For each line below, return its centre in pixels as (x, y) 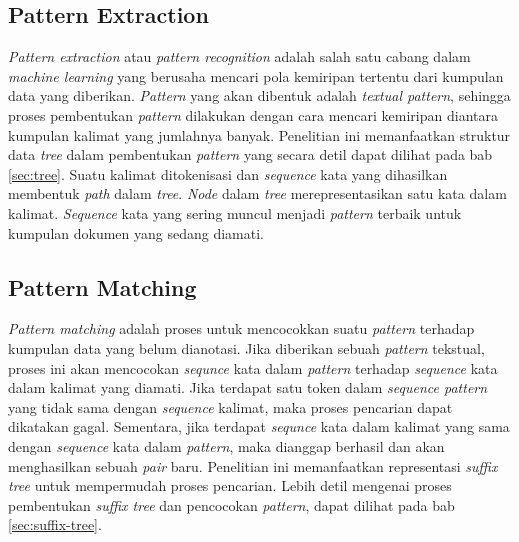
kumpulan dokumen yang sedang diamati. (136, 232)
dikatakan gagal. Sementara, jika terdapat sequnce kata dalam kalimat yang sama (259, 426)
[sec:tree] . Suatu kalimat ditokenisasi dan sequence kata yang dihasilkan (228, 173)
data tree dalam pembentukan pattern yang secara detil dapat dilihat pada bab (250, 154)
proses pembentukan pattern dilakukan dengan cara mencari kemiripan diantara (253, 114)
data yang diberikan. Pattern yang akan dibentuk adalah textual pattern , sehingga (259, 95)
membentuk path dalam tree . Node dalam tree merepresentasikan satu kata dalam (257, 193)
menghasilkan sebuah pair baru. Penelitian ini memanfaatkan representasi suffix (253, 465)
